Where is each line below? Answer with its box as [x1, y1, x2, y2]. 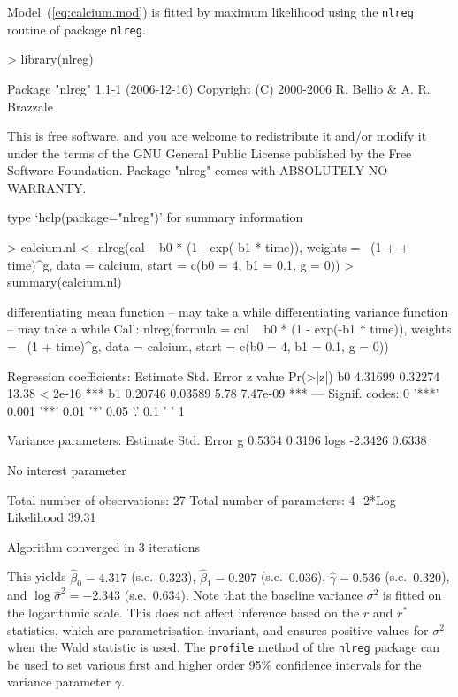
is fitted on [383, 586, 442, 604]
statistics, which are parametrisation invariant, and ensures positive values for [7, 620, 429, 639]
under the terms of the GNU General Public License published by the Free [7, 143, 412, 162]
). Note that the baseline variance [180, 586, 363, 604]
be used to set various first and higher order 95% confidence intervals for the [7, 655, 422, 673]
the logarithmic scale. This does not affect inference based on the [7, 602, 360, 621]
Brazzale [7, 96, 53, 115]
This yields [7, 567, 66, 586]
